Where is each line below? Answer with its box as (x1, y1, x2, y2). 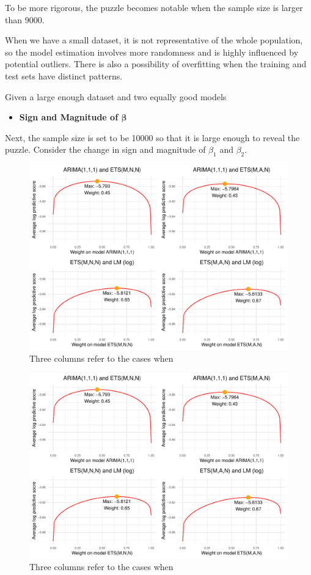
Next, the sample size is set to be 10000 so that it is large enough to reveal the (5, 131, 300, 144)
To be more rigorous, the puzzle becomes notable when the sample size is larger (5, 1, 303, 13)
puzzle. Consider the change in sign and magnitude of (5, 143, 206, 156)
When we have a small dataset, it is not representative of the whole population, (5, 34, 303, 46)
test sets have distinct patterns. (5, 69, 123, 82)
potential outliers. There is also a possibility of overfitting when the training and (5, 57, 307, 70)
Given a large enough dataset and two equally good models (5, 90, 227, 103)
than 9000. (5, 13, 45, 26)
